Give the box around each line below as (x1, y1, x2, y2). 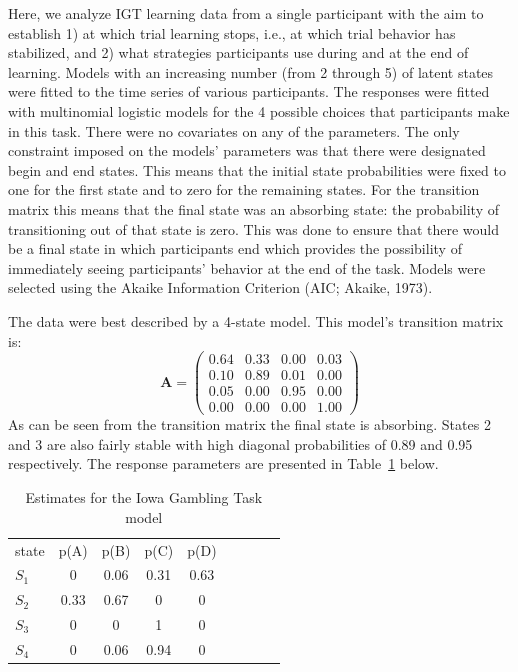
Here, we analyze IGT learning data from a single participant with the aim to (8, 3, 484, 23)
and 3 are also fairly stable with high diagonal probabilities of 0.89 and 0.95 (8, 433, 473, 454)
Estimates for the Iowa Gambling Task (25, 487, 263, 508)
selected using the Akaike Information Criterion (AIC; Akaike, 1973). (8, 277, 433, 298)
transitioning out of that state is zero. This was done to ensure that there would (8, 218, 499, 239)
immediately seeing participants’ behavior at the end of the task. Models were (8, 257, 486, 278)
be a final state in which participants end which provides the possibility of (8, 238, 462, 259)
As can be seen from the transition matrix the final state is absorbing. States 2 (8, 414, 491, 435)
